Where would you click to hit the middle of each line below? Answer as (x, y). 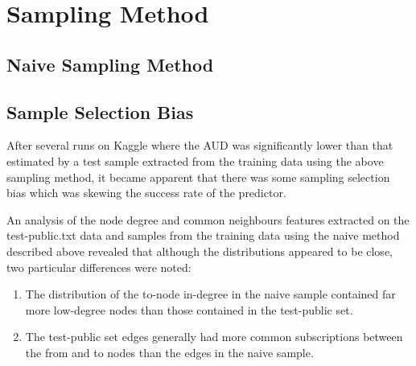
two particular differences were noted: (99, 267)
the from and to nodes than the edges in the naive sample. (169, 352)
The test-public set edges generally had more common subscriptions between (214, 337)
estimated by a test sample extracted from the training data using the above (195, 160)
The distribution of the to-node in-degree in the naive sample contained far (210, 294)
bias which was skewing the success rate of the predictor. (146, 193)
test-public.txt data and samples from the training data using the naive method (203, 235)
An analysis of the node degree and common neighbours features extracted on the (208, 219)
